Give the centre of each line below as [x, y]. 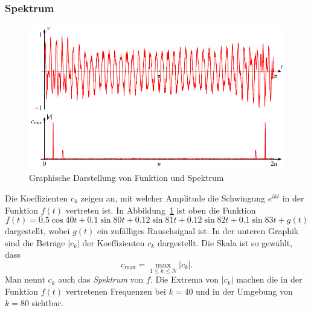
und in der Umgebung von [244, 291]
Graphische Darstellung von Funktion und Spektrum [127, 178]
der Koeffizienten [114, 242]
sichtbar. [47, 303]
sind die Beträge [35, 242]
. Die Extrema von [184, 279]
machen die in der [269, 279]
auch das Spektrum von [101, 279]
